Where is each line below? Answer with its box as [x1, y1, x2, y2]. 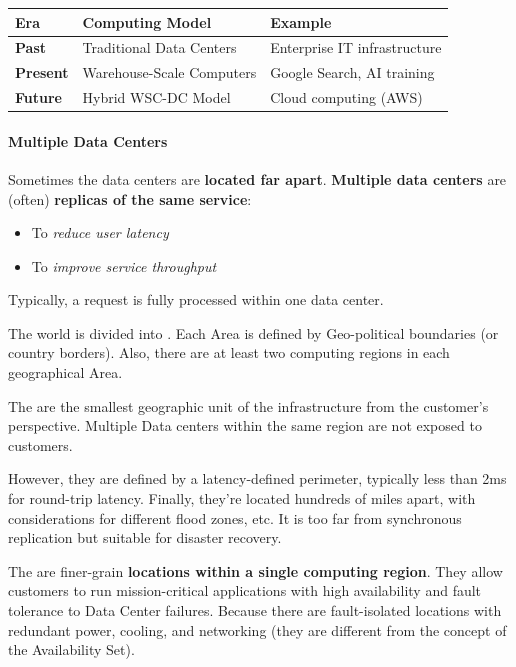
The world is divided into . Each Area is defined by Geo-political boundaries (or [8, 322, 499, 343]
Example [270, 11, 332, 32]
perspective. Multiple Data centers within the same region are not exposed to [8, 415, 482, 436]
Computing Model [82, 11, 212, 32]
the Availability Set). [8, 639, 135, 660]
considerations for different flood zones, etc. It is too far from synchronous [8, 507, 462, 528]
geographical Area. [8, 362, 123, 383]
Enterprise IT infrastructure [270, 37, 442, 58]
